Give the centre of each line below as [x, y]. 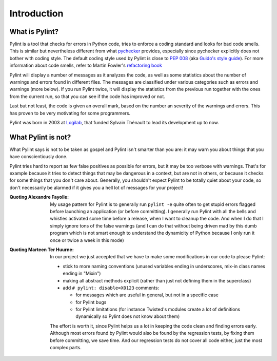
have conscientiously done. [38, 157]
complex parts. [66, 348]
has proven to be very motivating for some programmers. [70, 113]
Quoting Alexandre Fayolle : [39, 197]
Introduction [36, 13]
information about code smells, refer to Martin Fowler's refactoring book [86, 65]
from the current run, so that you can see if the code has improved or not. [87, 96]
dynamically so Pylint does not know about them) [128, 316]
